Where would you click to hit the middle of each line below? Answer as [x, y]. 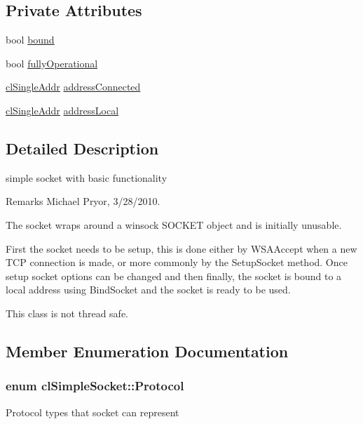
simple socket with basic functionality [87, 177]
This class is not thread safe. [67, 313]
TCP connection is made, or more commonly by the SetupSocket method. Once [177, 262]
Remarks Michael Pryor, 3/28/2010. [83, 201]
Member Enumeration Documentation [147, 351]
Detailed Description [82, 148]
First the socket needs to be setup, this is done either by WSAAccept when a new [181, 248]
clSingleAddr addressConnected [73, 87]
